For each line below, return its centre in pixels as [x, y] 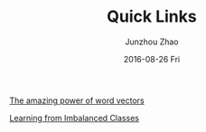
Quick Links [152, 17]
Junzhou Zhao [152, 42]
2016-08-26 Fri [152, 59]
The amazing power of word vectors [77, 100]
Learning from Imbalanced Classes [75, 118]
